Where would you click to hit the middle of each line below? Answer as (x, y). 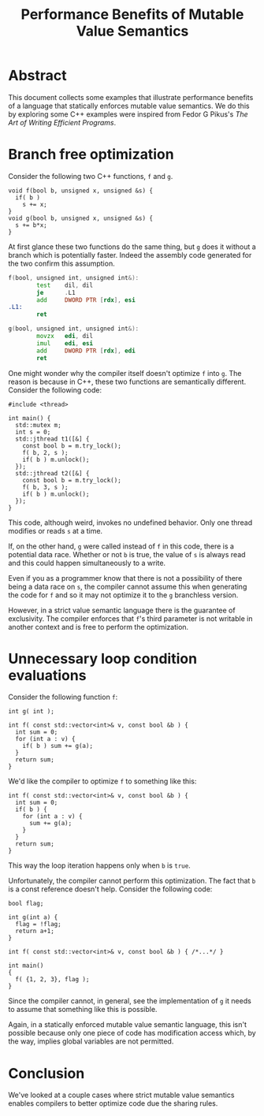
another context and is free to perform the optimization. (99, 627)
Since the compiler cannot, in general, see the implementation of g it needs (130, 1001)
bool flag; (26, 904)
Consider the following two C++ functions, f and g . (91, 176)
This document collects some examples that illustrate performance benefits (131, 97)
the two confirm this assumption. (62, 263)
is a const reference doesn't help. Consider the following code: (110, 889)
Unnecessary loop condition (103, 658)
